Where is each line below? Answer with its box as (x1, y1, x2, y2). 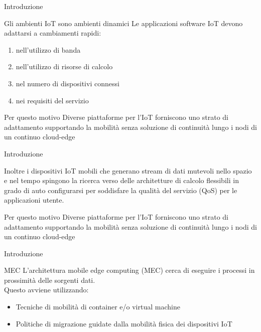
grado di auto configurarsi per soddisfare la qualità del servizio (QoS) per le (4, 185, 237, 195)
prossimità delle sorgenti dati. (4, 274, 95, 285)
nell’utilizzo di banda (16, 44, 81, 55)
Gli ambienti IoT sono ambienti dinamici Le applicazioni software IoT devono (4, 18, 243, 28)
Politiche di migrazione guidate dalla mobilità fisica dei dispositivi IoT (16, 318, 232, 328)
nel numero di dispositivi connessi (16, 78, 119, 88)
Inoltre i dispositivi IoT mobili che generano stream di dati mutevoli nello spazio (4, 165, 252, 176)
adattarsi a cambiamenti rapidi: (4, 28, 101, 38)
